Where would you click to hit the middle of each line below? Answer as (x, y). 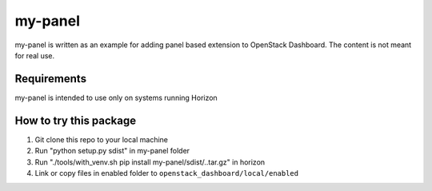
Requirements (51, 79)
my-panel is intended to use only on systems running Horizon (116, 97)
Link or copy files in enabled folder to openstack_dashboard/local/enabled (167, 173)
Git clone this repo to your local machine (101, 139)
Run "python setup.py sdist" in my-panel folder (112, 151)
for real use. (35, 55)
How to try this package (76, 120)
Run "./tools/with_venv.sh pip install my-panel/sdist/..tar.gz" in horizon (150, 162)
